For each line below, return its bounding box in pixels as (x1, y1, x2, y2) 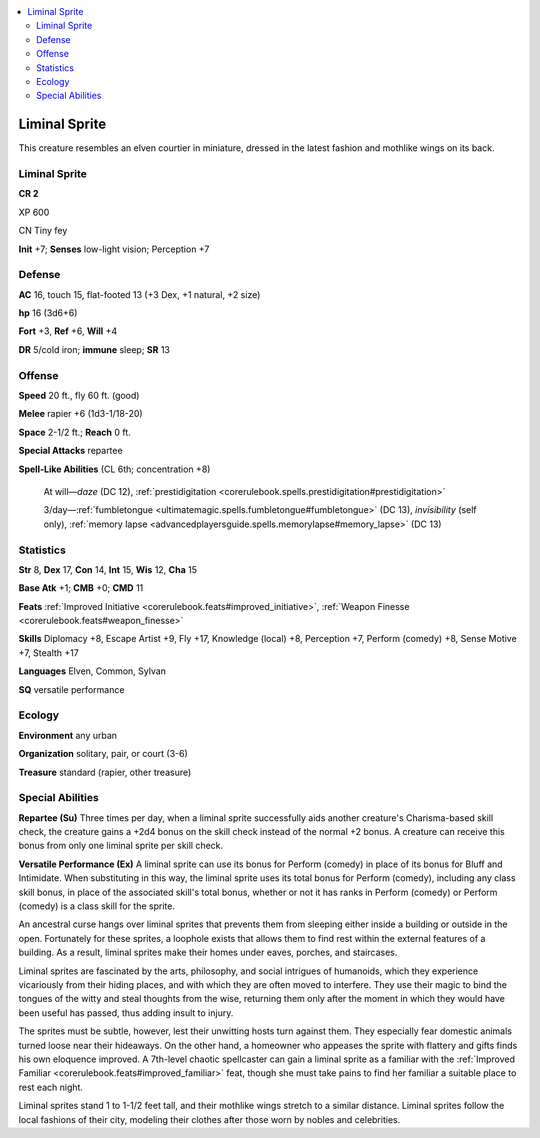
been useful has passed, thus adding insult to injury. (18, 1006, 234, 1019)
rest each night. (18, 1081, 84, 1093)
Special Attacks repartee (18, 445, 124, 457)
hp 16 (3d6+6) (18, 307, 78, 319)
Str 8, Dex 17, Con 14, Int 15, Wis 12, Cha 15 (18, 563, 197, 575)
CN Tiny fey (18, 225, 68, 237)
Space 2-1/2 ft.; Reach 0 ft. (18, 426, 132, 438)
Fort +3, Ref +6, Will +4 (18, 325, 118, 337)
